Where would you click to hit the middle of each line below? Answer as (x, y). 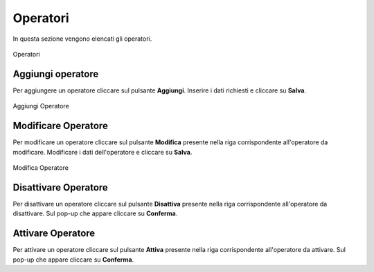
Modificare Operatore (61, 126)
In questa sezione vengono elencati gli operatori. (82, 39)
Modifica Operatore (41, 167)
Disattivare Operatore (61, 187)
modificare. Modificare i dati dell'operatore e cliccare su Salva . (103, 152)
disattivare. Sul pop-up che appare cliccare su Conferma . (95, 213)
